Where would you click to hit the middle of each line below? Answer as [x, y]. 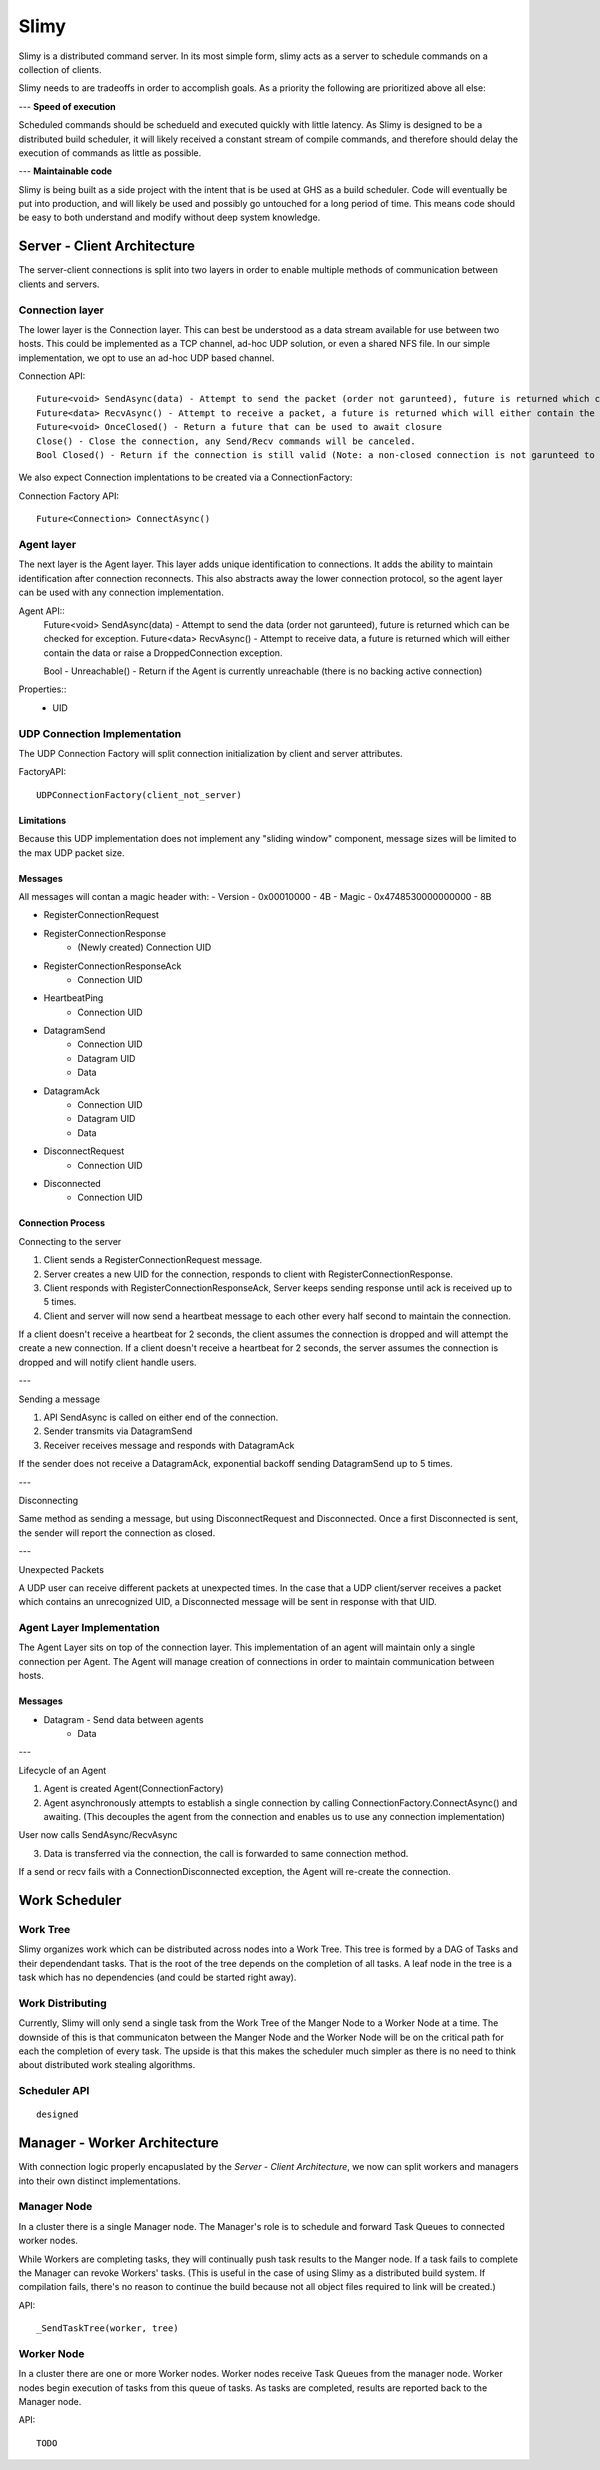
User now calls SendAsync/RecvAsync [98, 1835]
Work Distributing [62, 2003]
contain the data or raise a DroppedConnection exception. [163, 652]
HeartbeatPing [73, 998]
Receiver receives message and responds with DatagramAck [169, 1445]
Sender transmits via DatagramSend [118, 1431]
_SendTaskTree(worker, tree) [107, 2328]
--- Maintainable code [65, 171]
